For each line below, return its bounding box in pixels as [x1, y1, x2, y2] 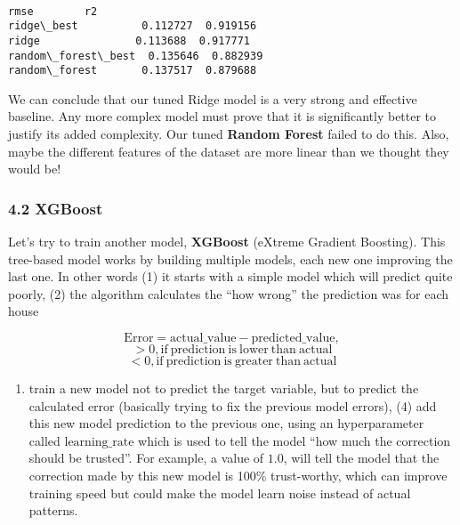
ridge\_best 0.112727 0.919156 [8, 20, 257, 33]
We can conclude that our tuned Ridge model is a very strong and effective [8, 89, 417, 108]
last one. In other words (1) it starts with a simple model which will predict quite [8, 267, 453, 286]
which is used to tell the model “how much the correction [138, 431, 451, 449]
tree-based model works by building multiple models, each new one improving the [8, 249, 453, 268]
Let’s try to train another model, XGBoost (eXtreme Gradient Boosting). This [8, 232, 446, 251]
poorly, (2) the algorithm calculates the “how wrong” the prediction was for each [8, 284, 449, 303]
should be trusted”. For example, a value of [28, 448, 264, 467]
